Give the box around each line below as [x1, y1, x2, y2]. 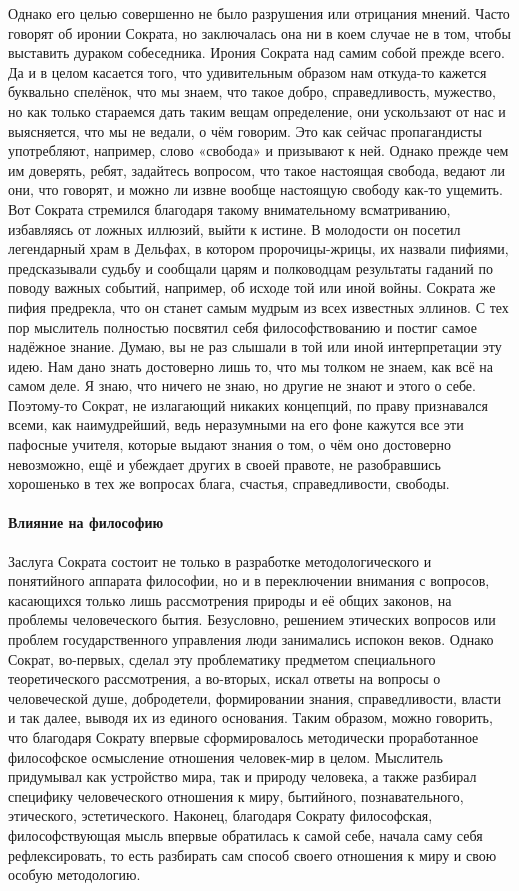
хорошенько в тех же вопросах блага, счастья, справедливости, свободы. [8, 473, 450, 494]
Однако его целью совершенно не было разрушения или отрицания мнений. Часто [8, 3, 510, 23]
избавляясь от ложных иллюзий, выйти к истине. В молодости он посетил [8, 218, 461, 239]
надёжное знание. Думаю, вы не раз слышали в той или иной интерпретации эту [8, 336, 502, 357]
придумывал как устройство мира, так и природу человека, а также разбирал [8, 766, 477, 787]
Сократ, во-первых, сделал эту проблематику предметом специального [8, 648, 436, 669]
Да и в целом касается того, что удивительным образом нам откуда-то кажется [8, 61, 487, 82]
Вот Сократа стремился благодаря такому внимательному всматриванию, [8, 198, 451, 219]
